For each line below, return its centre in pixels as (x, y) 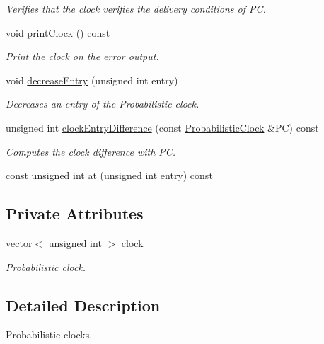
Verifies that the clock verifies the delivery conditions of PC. (136, 8)
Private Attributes (75, 213)
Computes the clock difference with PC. (91, 151)
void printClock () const (58, 32)
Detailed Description (83, 305)
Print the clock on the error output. (82, 56)
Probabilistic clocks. (49, 334)
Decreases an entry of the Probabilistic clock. (103, 104)
